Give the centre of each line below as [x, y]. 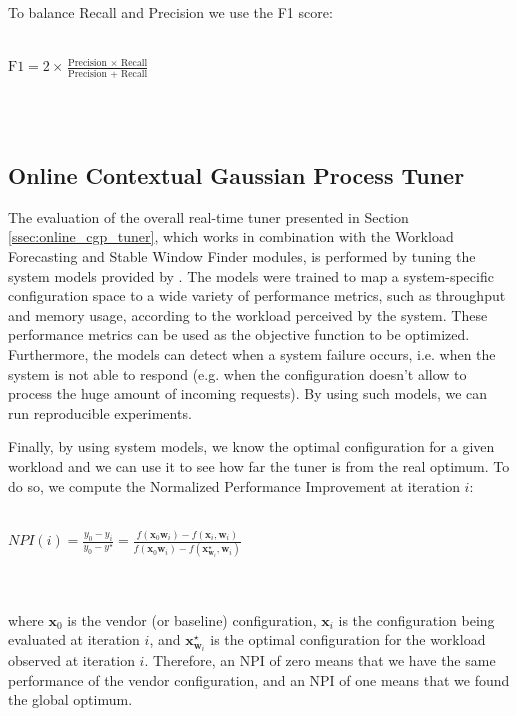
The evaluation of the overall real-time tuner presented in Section [208, 216]
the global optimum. [70, 699]
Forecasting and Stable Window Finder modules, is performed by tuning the [242, 256]
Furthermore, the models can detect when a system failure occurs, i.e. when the [252, 354]
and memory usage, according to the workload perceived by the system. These [248, 314]
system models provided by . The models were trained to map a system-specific [251, 275]
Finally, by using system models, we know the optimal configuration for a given [251, 446]
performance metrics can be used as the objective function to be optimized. [239, 334]
